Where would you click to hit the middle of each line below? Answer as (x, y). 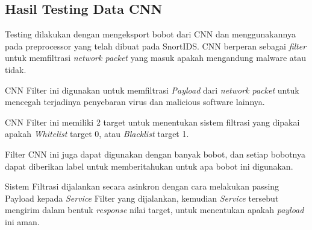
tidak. (16, 69)
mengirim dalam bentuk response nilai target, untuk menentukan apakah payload (154, 210)
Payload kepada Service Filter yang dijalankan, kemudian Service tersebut (142, 198)
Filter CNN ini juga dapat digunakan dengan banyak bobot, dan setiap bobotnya (155, 154)
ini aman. (22, 221)
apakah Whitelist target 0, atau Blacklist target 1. (97, 134)
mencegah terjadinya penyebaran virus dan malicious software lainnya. (135, 102)
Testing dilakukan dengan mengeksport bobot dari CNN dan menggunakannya (150, 34)
